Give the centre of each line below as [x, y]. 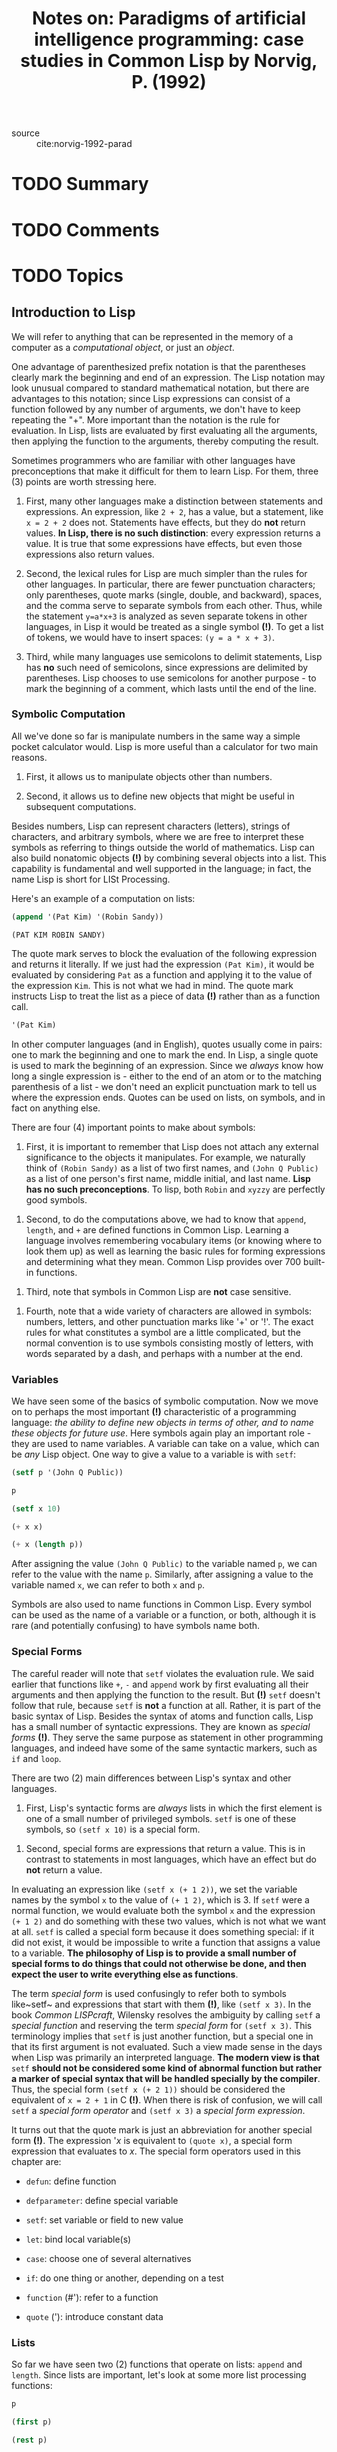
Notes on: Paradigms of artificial [169, 18]
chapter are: [36, 2161]
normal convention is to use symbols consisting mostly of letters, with [169, 1343]
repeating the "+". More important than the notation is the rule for [146, 419]
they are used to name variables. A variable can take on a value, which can [165, 1443]
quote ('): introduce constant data [94, 2316]
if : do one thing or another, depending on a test [124, 2278]
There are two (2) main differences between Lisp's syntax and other [151, 1778]
